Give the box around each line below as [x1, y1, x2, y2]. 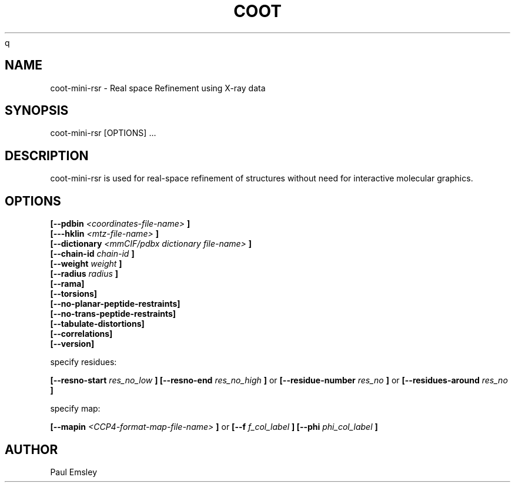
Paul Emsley [50, 466, 98, 477]
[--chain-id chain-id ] [50, 249, 135, 259]
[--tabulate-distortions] [50, 319, 145, 329]
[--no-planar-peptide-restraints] [50, 299, 180, 309]
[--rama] [50, 279, 85, 289]
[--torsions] [50, 289, 98, 299]
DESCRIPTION [5, 148, 89, 163]
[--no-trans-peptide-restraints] [50, 309, 176, 319]
